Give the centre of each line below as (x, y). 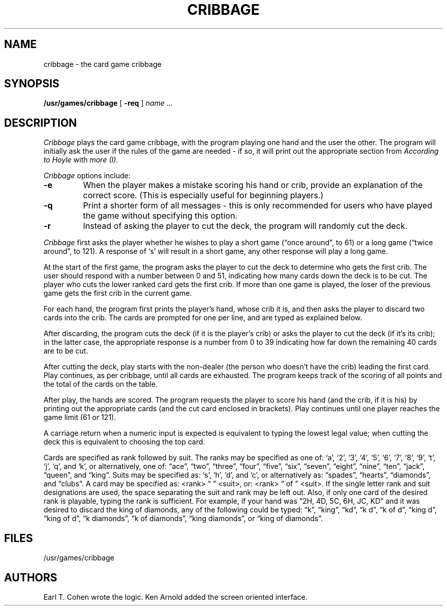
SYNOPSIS (32, 84)
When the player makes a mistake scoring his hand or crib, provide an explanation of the (253, 185)
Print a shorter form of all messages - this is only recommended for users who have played (257, 206)
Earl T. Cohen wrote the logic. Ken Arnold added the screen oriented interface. (176, 597)
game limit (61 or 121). (80, 417)
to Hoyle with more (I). (81, 160)
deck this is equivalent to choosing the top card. (124, 442)
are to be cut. (66, 351)
